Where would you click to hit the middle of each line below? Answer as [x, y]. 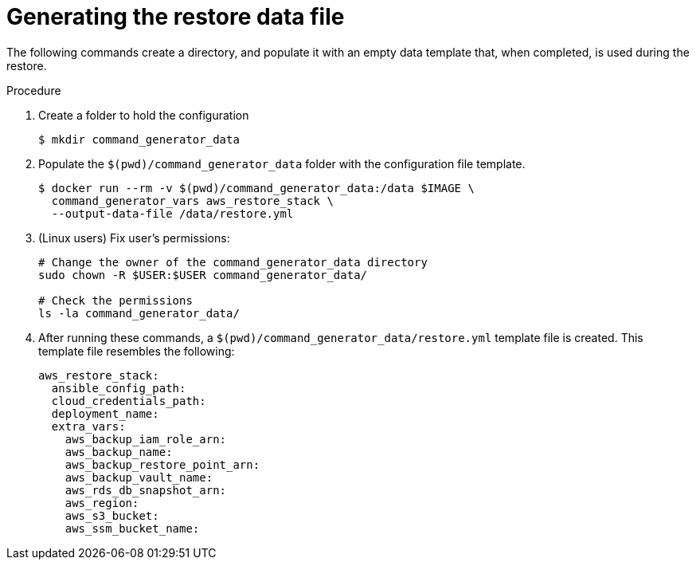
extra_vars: [88, 426]
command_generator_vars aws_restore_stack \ [192, 200]
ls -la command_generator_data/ [139, 313]
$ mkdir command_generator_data [139, 139]
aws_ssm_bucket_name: [132, 528]
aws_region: [102, 503]
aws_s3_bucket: [112, 515]
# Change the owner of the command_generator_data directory [233, 262]
